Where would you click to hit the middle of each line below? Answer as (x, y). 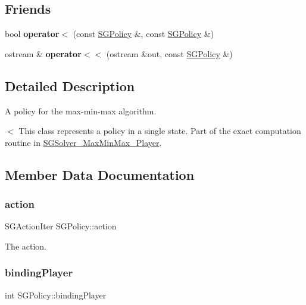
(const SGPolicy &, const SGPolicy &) (143, 34)
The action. (26, 246)
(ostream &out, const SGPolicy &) (169, 53)
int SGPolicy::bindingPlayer (56, 295)
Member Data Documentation (100, 174)
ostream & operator (43, 53)
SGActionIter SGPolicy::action (61, 226)
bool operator (32, 34)
